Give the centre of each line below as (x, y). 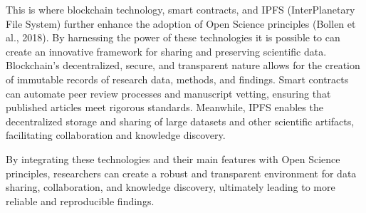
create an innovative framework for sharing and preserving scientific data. (166, 51)
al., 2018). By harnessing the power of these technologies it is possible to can (173, 37)
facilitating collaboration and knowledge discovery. (116, 135)
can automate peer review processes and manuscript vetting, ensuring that (168, 93)
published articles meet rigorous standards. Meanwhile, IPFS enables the (164, 107)
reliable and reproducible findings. (80, 201)
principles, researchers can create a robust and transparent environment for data (181, 173)
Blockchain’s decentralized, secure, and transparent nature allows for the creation (183, 65)
